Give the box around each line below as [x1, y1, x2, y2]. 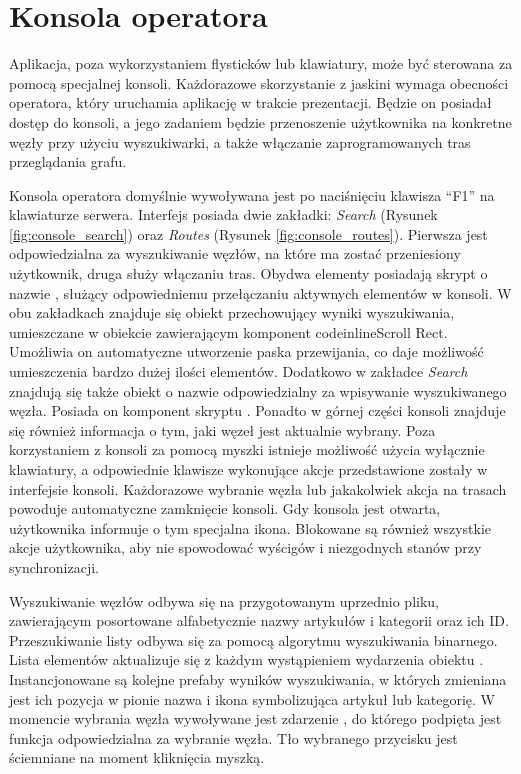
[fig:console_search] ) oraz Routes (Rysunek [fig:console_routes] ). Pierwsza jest [9, 223, 488, 244]
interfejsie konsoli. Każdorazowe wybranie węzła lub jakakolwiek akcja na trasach [9, 478, 507, 499]
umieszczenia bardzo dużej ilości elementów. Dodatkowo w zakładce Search [9, 361, 468, 382]
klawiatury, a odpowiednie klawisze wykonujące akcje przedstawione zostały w [9, 459, 488, 479]
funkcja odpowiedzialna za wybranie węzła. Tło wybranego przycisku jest [9, 727, 458, 748]
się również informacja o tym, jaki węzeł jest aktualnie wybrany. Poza [9, 419, 436, 440]
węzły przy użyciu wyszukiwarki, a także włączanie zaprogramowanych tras [9, 131, 471, 152]
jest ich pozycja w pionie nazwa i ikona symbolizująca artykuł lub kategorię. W [9, 688, 495, 709]
